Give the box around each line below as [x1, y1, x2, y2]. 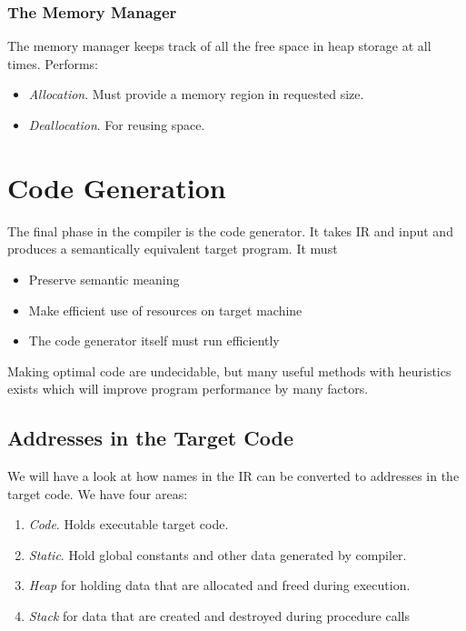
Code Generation [7, 168, 226, 205]
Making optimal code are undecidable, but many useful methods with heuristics [7, 361, 451, 380]
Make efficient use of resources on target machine [28, 300, 302, 319]
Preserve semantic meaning [28, 269, 180, 288]
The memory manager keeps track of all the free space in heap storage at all [7, 36, 431, 55]
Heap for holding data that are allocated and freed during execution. [28, 576, 411, 595]
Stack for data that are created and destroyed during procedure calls [28, 606, 410, 626]
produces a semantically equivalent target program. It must [7, 239, 338, 258]
